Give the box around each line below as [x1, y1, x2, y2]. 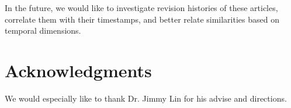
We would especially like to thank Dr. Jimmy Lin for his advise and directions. [5, 92, 287, 104]
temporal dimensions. [5, 24, 81, 37]
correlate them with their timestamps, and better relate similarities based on [5, 13, 279, 25]
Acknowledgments [5, 58, 152, 82]
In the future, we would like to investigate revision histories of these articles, [5, 2, 278, 13]
